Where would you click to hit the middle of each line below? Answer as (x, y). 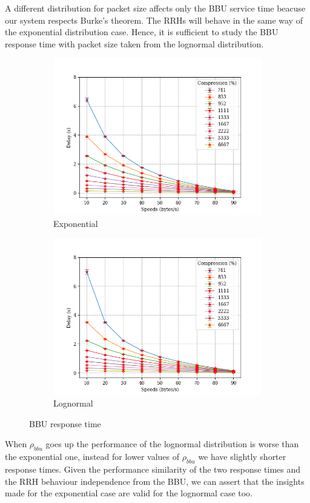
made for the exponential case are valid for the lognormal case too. (129, 493)
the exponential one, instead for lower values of (92, 457)
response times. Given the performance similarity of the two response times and (153, 469)
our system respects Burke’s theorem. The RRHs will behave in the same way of (154, 20)
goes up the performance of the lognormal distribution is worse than (172, 444)
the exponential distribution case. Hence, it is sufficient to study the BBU (142, 32)
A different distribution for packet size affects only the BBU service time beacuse (155, 8)
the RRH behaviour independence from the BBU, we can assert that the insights (155, 481)
